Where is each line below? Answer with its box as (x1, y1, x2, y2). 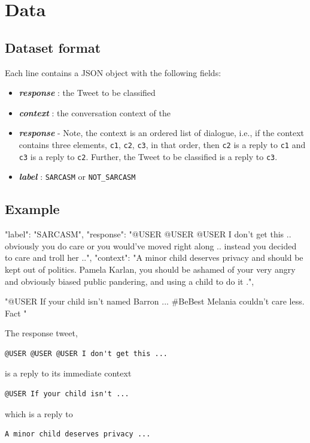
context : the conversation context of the (19, 106, 171, 119)
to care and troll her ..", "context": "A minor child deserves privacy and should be (5, 251, 303, 264)
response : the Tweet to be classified (19, 86, 156, 99)
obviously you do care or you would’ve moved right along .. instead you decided (5, 239, 297, 252)
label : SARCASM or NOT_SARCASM (19, 170, 136, 183)
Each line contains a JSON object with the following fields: (5, 66, 221, 79)
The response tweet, (5, 327, 78, 339)
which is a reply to (5, 407, 73, 420)
